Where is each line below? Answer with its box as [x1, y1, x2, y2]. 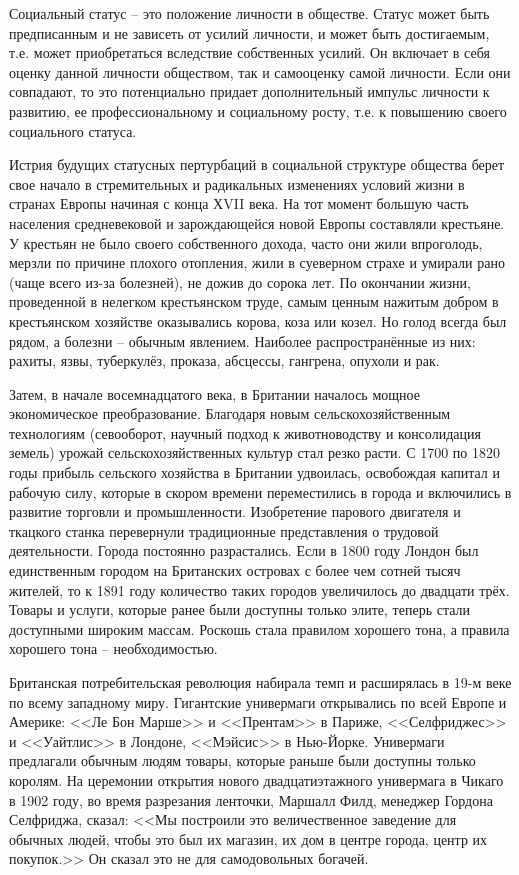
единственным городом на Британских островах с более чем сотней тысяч [9, 560, 461, 581]
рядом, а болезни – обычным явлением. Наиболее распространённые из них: [9, 330, 476, 351]
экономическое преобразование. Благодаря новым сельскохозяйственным [9, 403, 451, 424]
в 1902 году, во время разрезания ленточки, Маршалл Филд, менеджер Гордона [9, 789, 493, 810]
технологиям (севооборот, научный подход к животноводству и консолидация [9, 422, 481, 443]
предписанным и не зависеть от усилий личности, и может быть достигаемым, [9, 22, 490, 43]
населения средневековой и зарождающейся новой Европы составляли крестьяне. [9, 212, 505, 233]
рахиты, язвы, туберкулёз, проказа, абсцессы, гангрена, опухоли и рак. [9, 350, 440, 371]
